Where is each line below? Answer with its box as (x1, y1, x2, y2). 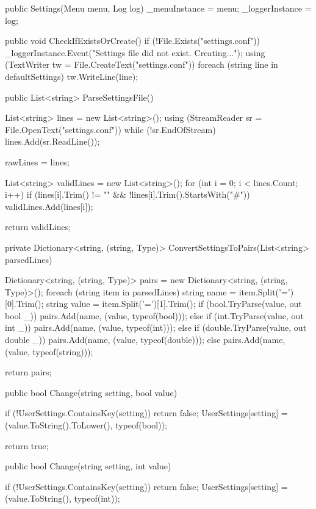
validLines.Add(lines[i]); (5, 200, 93, 212)
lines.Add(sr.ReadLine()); (5, 135, 100, 148)
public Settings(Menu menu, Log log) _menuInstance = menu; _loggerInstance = (5, 2, 312, 14)
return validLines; (5, 220, 71, 233)
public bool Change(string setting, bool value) (5, 386, 178, 399)
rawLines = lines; (5, 155, 70, 168)
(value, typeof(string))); (5, 345, 93, 358)
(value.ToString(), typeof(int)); (5, 492, 120, 505)
